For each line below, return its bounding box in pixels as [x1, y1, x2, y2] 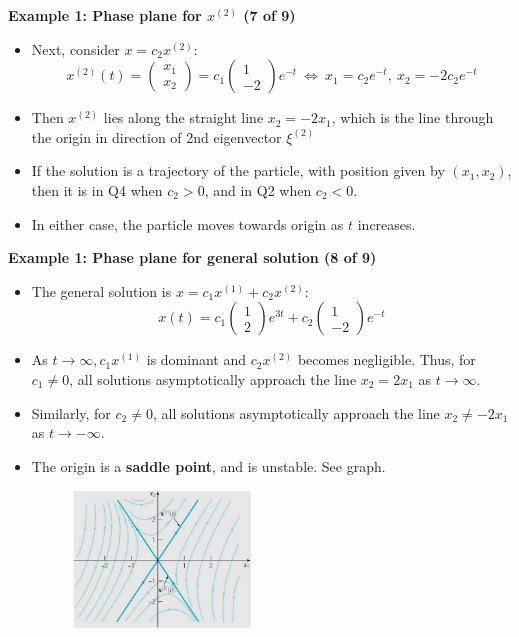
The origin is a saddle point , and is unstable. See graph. [31, 455, 386, 476]
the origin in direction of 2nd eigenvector [31, 126, 282, 147]
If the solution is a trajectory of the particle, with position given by [31, 160, 445, 181]
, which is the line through [331, 107, 494, 128]
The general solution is [31, 280, 172, 301]
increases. [357, 213, 416, 234]
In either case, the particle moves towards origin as [31, 213, 344, 234]
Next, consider [31, 38, 120, 59]
